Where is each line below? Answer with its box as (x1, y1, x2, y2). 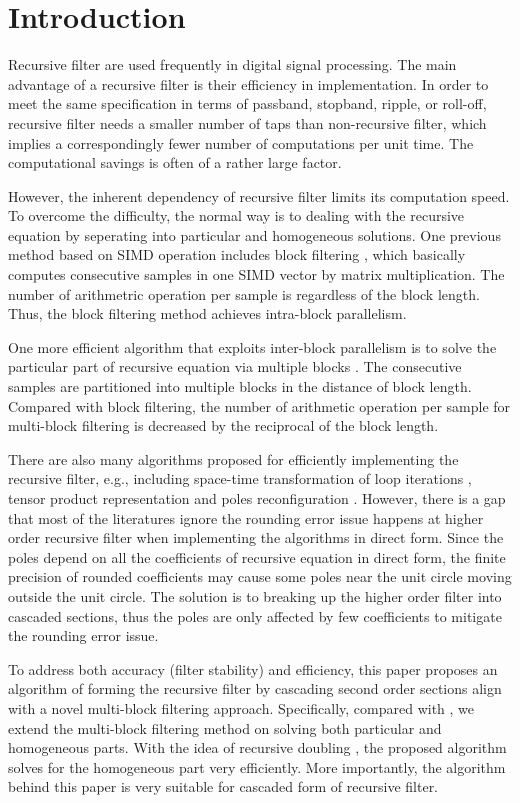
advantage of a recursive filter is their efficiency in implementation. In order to (8, 73, 489, 94)
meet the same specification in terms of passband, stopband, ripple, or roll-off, (8, 93, 487, 114)
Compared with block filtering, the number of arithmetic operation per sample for (8, 395, 511, 416)
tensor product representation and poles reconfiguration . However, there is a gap (8, 488, 506, 508)
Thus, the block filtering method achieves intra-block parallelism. (8, 303, 407, 324)
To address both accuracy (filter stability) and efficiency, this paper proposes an (8, 658, 498, 679)
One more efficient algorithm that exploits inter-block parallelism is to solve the (8, 336, 497, 357)
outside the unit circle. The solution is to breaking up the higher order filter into (8, 585, 502, 606)
